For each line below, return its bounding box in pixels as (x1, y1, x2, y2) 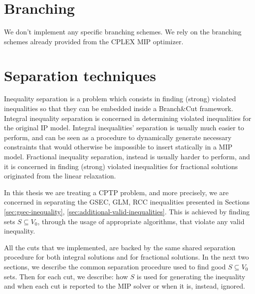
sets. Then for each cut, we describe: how (4, 271, 128, 281)
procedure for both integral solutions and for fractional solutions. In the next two (4, 252, 249, 262)
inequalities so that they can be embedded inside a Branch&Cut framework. (4, 103, 233, 114)
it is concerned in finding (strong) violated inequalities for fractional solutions (4, 161, 238, 171)
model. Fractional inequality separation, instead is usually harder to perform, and (4, 151, 250, 161)
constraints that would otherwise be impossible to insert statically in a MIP (4, 142, 233, 152)
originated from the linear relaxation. (4, 171, 116, 181)
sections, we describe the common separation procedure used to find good (4, 261, 226, 271)
